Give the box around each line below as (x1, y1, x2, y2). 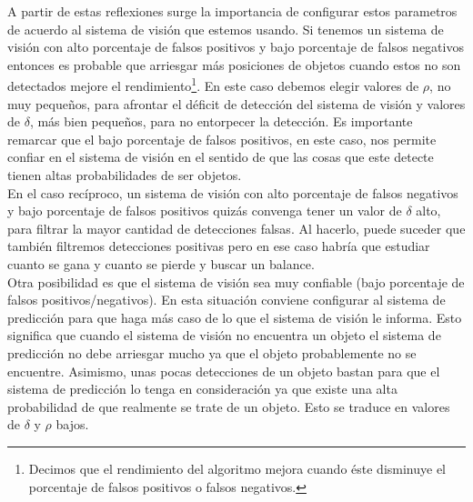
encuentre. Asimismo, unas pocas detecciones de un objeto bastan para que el (7, 361, 440, 380)
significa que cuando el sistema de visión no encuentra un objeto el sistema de (7, 326, 441, 345)
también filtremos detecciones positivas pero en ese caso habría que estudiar (7, 236, 430, 256)
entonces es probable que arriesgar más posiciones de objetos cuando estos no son (7, 55, 461, 74)
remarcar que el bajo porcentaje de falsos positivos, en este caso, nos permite (7, 129, 437, 148)
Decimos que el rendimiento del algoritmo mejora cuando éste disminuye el (28, 458, 447, 477)
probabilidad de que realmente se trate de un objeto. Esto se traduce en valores (7, 397, 450, 416)
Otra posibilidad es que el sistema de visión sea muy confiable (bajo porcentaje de (7, 272, 465, 291)
